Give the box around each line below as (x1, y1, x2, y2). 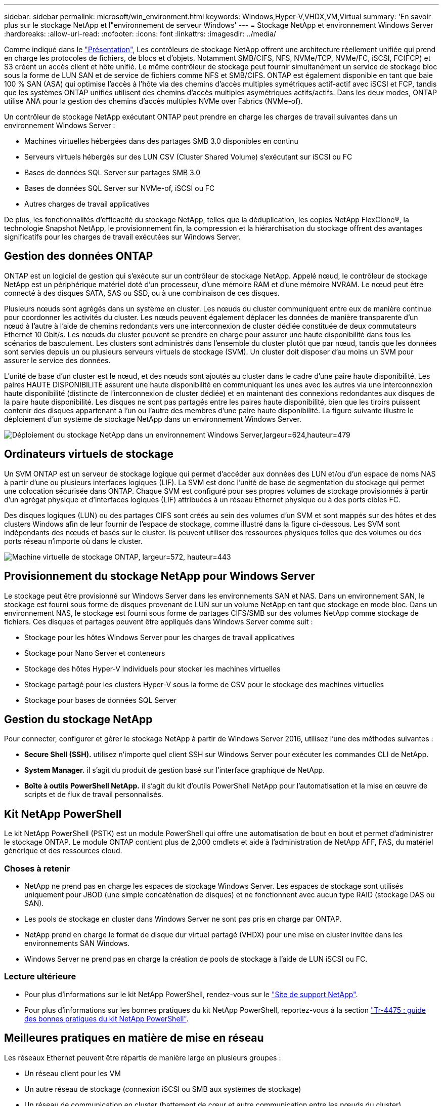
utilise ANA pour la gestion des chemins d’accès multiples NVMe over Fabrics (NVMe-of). (4, 97, 303, 105)
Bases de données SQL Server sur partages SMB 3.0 (24, 168, 200, 177)
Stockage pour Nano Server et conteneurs (24, 648, 165, 657)
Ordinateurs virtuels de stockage (4, 448, 174, 461)
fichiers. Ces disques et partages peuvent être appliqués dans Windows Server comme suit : (4, 617, 313, 626)
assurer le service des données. (4, 355, 111, 365)
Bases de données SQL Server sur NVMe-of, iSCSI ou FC (24, 184, 215, 192)
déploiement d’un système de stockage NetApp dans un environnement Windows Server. (4, 414, 301, 423)
